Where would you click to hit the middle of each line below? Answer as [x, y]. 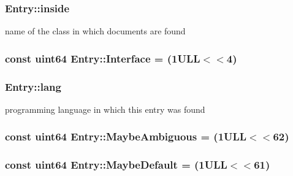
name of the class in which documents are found [95, 31]
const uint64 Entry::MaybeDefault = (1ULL [116, 165]
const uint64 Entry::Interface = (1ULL [103, 58]
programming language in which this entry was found [105, 109]
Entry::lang [33, 86]
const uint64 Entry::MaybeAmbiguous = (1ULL [126, 136]
